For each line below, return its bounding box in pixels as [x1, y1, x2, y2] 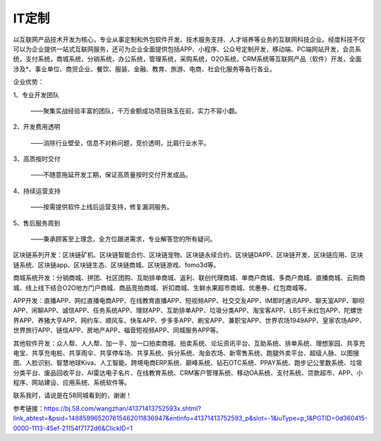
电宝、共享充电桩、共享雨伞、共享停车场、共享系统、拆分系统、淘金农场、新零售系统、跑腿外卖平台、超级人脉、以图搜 [13, 349, 359, 357]
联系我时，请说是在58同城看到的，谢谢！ [13, 391, 132, 399]
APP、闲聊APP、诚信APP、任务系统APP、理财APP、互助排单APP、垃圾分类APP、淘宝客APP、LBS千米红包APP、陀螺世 [13, 306, 363, 315]
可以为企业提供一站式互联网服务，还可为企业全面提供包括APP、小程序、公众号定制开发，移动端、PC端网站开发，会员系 [13, 44, 361, 53]
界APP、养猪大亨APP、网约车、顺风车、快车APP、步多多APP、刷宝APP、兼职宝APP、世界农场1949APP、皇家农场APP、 [13, 316, 366, 324]
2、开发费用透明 [13, 123, 61, 131]
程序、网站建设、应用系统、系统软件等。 [13, 378, 131, 387]
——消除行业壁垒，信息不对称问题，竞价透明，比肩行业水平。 [30, 138, 210, 147]
